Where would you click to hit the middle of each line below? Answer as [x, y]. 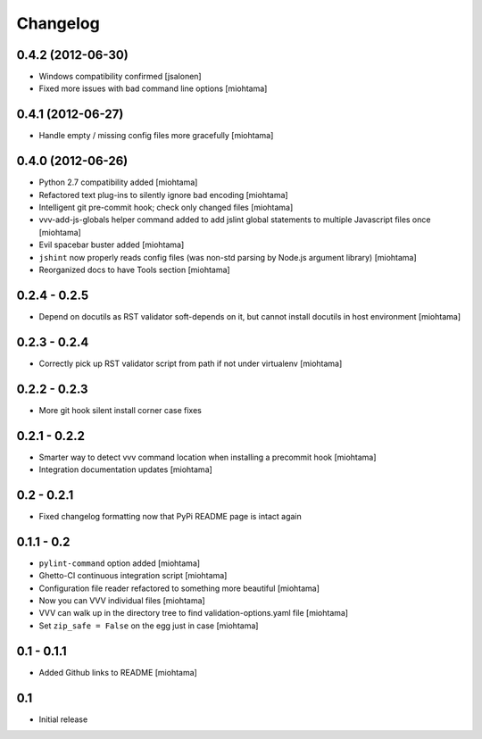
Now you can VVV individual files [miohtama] [122, 601]
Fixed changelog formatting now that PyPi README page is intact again [170, 516]
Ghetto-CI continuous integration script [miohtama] [133, 576]
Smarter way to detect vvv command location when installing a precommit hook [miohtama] [208, 457]
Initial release [63, 719]
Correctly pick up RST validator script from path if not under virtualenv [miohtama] [191, 363]
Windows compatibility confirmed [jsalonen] [120, 77]
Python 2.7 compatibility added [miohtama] [118, 182]
